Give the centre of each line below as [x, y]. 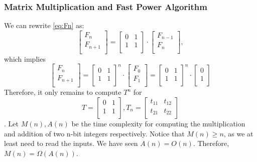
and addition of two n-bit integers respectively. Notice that [94, 133]
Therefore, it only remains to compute [63, 92]
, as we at [238, 133]
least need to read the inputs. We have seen [71, 143]
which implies [25, 58]
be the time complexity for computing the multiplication [158, 123]
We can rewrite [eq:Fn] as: [44, 25]
